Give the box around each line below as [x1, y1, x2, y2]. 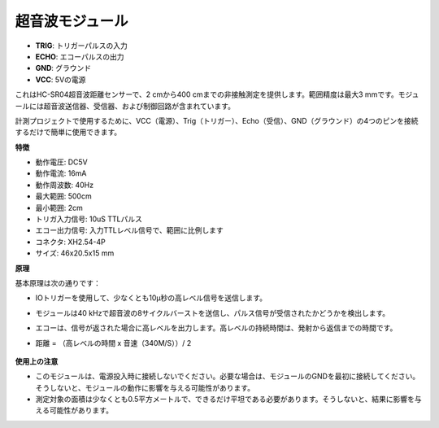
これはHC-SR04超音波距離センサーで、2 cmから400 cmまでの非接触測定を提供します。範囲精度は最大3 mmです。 [15, 90, 398, 99]
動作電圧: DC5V [35, 157, 89, 167]
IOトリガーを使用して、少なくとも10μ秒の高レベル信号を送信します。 [35, 293, 267, 303]
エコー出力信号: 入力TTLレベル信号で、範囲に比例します [35, 225, 224, 235]
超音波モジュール [15, 12, 129, 30]
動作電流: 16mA [35, 168, 87, 178]
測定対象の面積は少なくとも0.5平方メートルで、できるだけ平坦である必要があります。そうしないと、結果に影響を [35, 395, 415, 404]
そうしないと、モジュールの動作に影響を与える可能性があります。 [35, 382, 255, 392]
